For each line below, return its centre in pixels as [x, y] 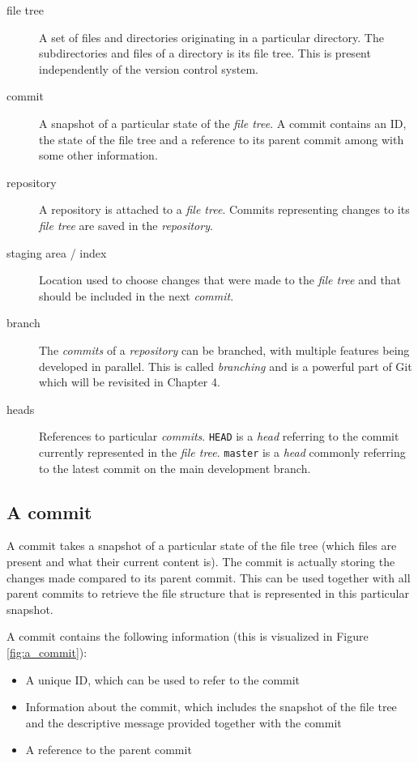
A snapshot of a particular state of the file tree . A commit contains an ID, [223, 123]
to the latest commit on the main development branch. [175, 468]
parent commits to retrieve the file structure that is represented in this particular [208, 593]
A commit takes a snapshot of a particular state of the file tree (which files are [202, 546]
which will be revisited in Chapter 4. [130, 382]
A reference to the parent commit [109, 750]
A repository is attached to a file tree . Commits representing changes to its [224, 209]
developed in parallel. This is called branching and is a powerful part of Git [226, 366]
